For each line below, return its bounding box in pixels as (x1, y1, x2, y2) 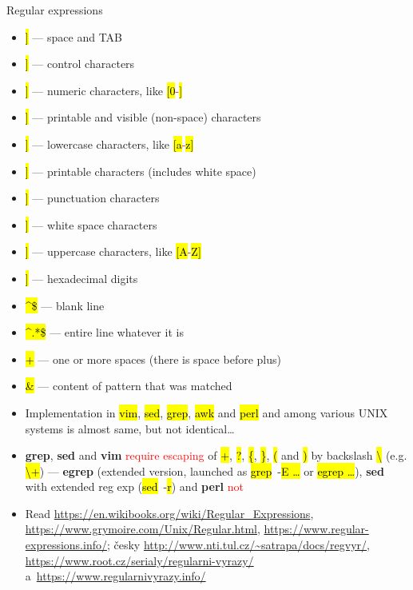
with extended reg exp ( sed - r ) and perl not (25, 478, 244, 495)
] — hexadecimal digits (25, 269, 138, 286)
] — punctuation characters (25, 189, 160, 206)
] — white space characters (25, 216, 157, 233)
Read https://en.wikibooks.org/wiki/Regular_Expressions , (25, 504, 314, 521)
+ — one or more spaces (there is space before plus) (25, 350, 281, 367)
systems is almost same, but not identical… (25, 420, 235, 437)
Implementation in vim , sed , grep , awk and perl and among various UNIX (25, 404, 388, 421)
